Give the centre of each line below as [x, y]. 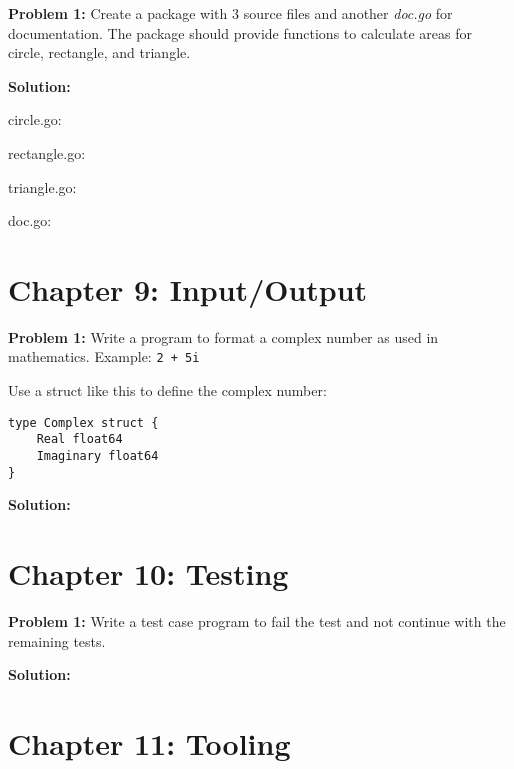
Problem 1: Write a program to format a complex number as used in [223, 336]
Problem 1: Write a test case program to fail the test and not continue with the [257, 621]
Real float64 [79, 439]
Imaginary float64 [97, 456]
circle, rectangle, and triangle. [99, 52]
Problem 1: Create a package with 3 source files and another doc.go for [230, 13]
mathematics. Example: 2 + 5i [104, 356]
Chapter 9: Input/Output [188, 288]
